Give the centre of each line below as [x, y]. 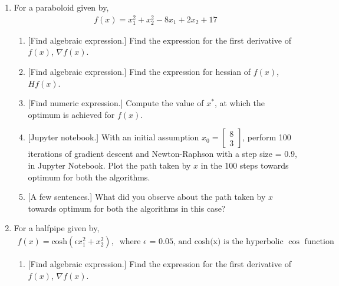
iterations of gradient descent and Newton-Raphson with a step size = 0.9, [163, 154]
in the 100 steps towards [245, 165]
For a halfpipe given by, [57, 228]
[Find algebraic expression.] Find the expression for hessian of [139, 72]
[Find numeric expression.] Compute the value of [116, 103]
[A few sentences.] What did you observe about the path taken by [147, 197]
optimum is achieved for [71, 114]
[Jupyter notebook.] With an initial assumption [113, 137]
